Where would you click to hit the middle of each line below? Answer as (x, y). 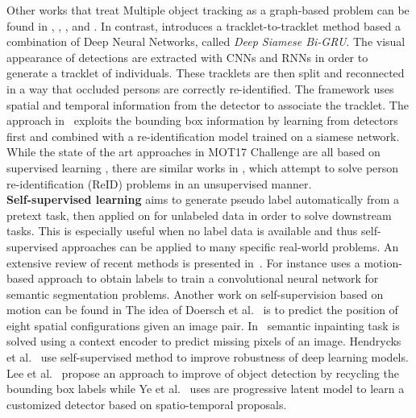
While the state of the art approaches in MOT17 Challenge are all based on (193, 152)
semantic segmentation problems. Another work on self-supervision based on (195, 294)
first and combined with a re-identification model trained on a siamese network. (203, 136)
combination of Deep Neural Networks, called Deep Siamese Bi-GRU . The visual (206, 41)
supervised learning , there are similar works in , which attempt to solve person (203, 167)
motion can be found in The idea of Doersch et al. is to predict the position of (202, 310)
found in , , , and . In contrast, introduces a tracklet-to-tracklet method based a (204, 25)
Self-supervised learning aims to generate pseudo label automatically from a (203, 199)
